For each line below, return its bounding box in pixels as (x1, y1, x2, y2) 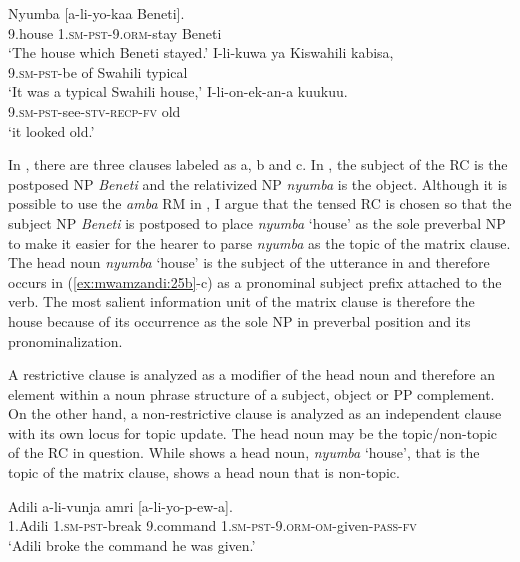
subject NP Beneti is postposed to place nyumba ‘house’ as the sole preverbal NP (8, 212, 506, 233)
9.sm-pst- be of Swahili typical (8, 61, 188, 82)
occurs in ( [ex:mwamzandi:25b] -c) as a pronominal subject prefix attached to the (8, 271, 502, 292)
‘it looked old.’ (8, 120, 95, 141)
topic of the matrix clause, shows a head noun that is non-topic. (8, 462, 400, 483)
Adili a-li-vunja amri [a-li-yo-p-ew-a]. (8, 495, 233, 516)
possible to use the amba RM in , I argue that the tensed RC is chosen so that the (8, 193, 512, 214)
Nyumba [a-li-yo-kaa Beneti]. (8, 3, 185, 23)
